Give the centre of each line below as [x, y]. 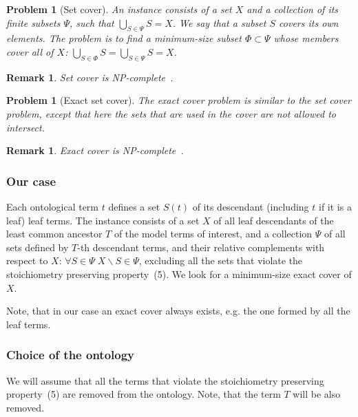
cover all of [30, 51]
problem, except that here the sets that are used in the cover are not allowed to [171, 113]
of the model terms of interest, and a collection [213, 234]
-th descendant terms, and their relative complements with [201, 247]
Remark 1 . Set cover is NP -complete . [90, 77]
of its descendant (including [251, 206]
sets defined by [38, 247]
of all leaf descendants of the [274, 220]
